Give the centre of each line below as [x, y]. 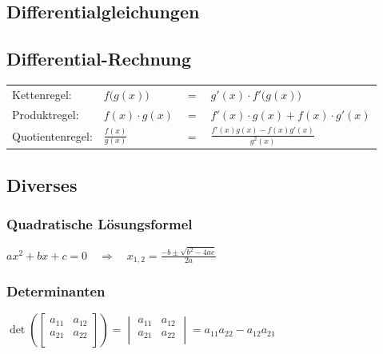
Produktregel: [46, 114]
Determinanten [56, 290]
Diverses [42, 184]
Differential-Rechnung [99, 59]
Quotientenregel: [52, 135]
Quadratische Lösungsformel [100, 223]
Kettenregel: [42, 94]
